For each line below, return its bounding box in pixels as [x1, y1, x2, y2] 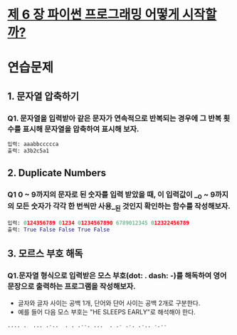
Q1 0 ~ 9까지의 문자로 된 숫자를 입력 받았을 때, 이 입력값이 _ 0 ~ [7, 190, 209, 201]
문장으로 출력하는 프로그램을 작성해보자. [7, 282, 136, 292]
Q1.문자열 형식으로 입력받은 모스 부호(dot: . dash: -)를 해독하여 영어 [7, 271, 227, 281]
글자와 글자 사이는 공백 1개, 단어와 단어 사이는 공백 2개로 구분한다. [17, 299, 201, 307]
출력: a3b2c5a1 [7, 147, 50, 154]
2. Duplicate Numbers [7, 167, 107, 179]
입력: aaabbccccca [7, 140, 59, 148]
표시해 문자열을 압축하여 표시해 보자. [22, 124, 139, 134]
